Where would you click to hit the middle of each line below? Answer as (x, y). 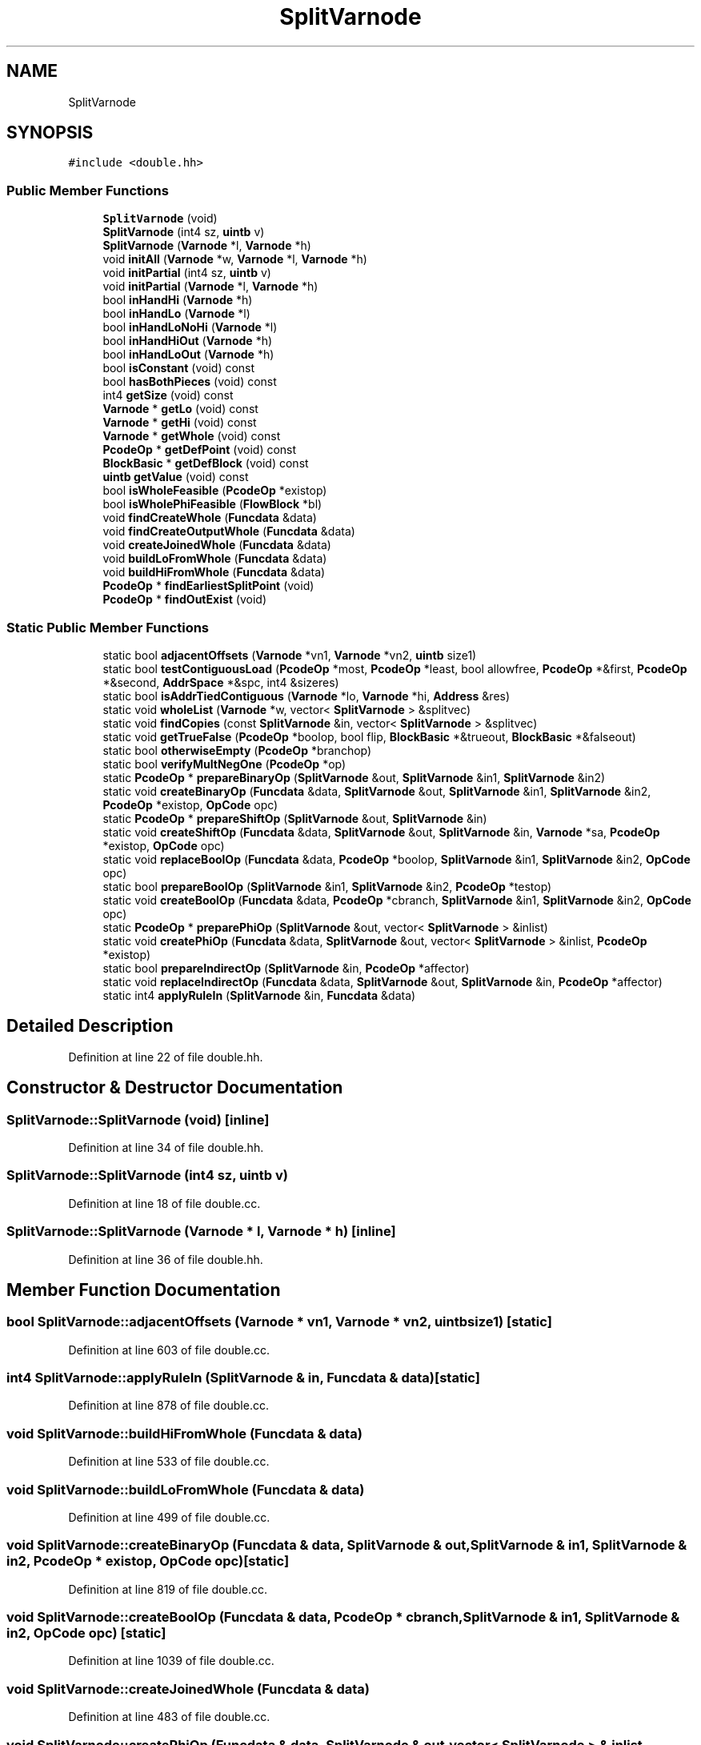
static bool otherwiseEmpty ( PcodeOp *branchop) (237, 750)
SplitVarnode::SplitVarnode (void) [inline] (138, 1119)
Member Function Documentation (144, 1290)
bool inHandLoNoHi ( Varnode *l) (190, 327)
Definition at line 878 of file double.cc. (168, 1406)
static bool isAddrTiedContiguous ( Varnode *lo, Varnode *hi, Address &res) (306, 696)
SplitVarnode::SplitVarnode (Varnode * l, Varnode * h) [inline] (201, 1232)
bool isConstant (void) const (179, 368)
